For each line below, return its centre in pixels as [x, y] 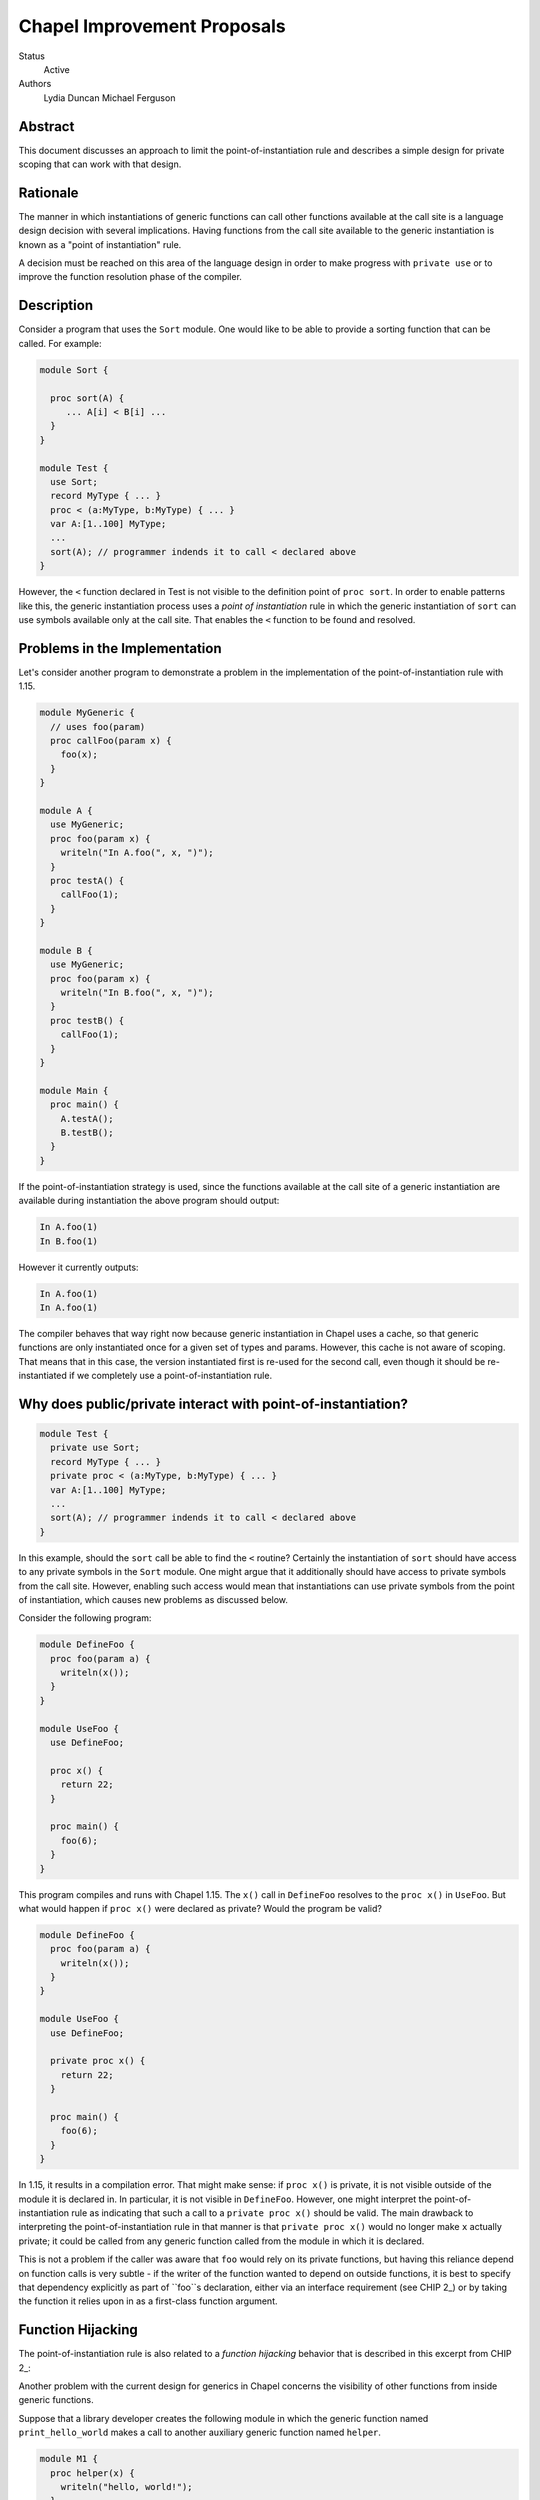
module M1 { [69, 2459]
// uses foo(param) [98, 726]
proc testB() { [87, 1020]
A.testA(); [87, 1118]
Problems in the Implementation [120, 648]
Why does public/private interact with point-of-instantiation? [213, 1403]
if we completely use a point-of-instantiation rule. [170, 1376]
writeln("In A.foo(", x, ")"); [137, 853]
